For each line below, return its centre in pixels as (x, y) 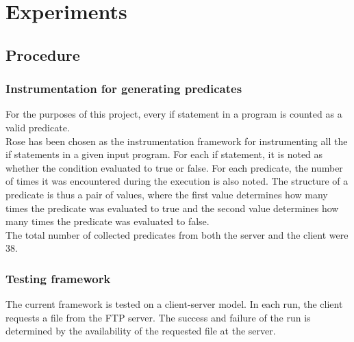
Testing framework (58, 278)
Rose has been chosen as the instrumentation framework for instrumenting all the (177, 141)
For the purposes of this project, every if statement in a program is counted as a (174, 114)
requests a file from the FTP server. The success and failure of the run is (158, 317)
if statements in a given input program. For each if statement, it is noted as (164, 154)
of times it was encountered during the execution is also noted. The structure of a (177, 181)
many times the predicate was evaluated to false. (108, 221)
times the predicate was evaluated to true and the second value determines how (172, 208)
